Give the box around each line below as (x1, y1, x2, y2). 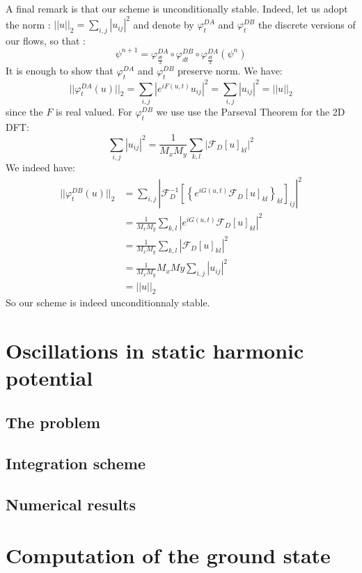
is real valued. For (56, 104, 132, 118)
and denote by (133, 17, 194, 31)
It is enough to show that (6, 63, 113, 78)
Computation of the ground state (6, 541, 331, 570)
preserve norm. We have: (178, 63, 283, 78)
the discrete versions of (258, 17, 356, 31)
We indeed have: (6, 160, 75, 175)
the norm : (6, 17, 51, 31)
